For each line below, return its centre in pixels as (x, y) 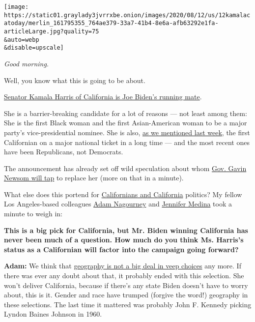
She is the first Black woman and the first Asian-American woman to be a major (126, 123)
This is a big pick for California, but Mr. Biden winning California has (126, 230)
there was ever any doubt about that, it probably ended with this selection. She (124, 276)
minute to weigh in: (33, 214)
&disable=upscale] (34, 48)
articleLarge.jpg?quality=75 (52, 31)
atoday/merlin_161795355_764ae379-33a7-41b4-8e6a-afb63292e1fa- (111, 23)
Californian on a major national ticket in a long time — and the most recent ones (127, 142)
